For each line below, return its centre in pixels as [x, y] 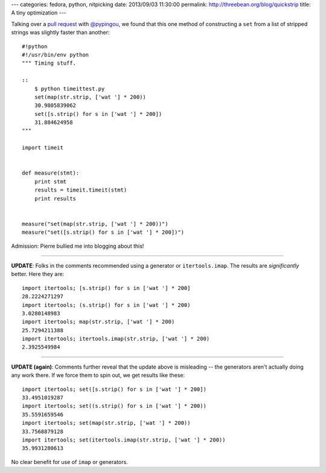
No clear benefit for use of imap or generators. [69, 462]
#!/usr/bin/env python [56, 55]
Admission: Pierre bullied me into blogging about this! [78, 246]
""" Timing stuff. [49, 63]
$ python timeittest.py [69, 88]
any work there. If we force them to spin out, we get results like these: [98, 375]
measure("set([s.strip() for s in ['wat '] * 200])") [103, 232]
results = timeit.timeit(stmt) [81, 190]
